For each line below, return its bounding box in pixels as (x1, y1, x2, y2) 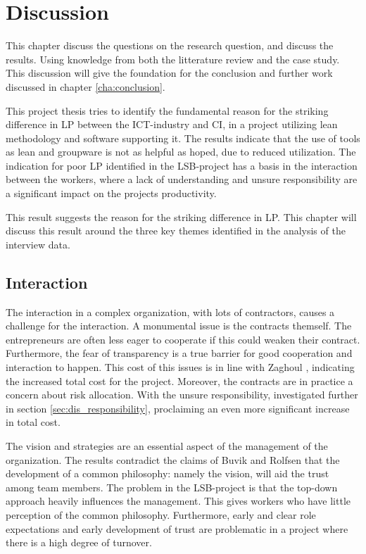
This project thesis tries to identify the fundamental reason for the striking (6, 103, 329, 118)
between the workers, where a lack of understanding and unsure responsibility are (6, 172, 358, 187)
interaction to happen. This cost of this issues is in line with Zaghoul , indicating (6, 360, 355, 374)
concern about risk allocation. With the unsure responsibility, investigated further (6, 387, 358, 402)
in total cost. (6, 415, 61, 429)
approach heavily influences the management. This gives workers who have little (6, 493, 351, 508)
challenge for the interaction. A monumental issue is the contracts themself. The (6, 318, 352, 333)
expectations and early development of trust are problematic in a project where (6, 521, 348, 536)
